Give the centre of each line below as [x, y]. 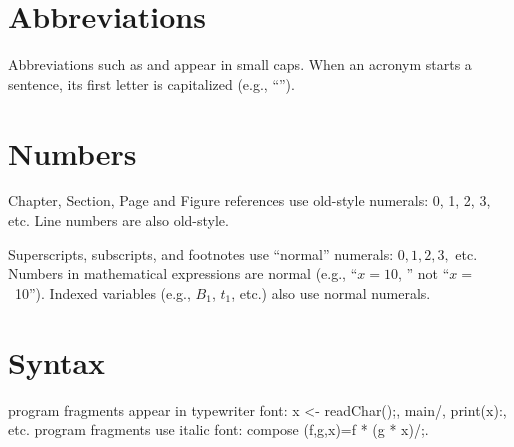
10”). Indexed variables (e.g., [102, 292]
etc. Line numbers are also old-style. [118, 220]
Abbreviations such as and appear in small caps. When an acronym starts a [240, 64]
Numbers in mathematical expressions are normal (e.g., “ [183, 273]
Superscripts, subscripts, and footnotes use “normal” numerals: [201, 253]
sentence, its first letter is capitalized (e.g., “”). [151, 83]
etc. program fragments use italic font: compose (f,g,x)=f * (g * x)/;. [218, 429]
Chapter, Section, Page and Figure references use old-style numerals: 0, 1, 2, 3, [249, 200]
